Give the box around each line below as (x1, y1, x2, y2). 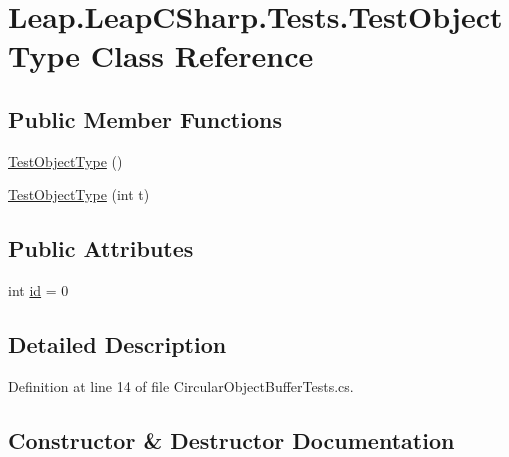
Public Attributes (8, 233, 194, 264)
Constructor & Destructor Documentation (8, 424, 455, 455)
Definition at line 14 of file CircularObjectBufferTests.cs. (8, 375, 354, 396)
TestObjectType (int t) (8, 184, 150, 205)
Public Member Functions (8, 103, 282, 134)
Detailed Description (8, 329, 227, 360)
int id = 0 (8, 280, 69, 301)
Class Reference (90, 35, 314, 76)
